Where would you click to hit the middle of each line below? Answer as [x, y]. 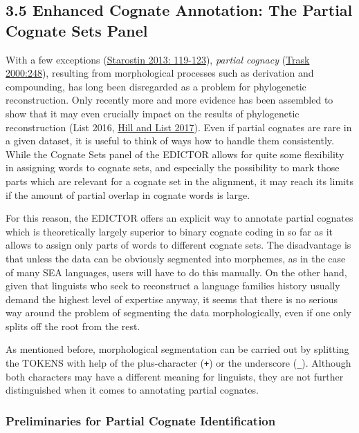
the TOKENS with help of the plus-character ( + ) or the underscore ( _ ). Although [178, 363]
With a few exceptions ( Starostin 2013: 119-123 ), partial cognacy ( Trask [158, 59]
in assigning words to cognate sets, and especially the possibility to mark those [173, 167]
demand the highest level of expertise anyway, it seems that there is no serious [172, 299]
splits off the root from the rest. [73, 326]
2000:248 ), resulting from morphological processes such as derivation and [160, 73]
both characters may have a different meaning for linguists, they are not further [175, 376]
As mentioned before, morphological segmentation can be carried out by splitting [177, 349]
